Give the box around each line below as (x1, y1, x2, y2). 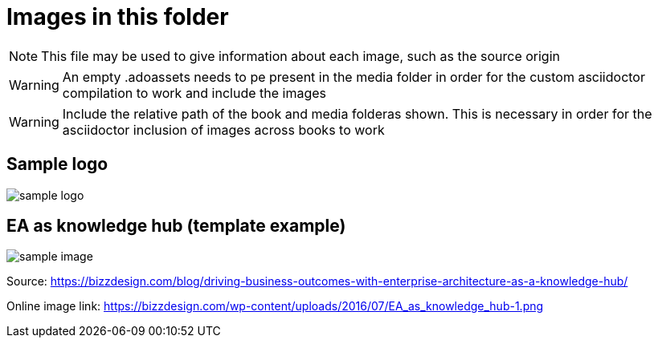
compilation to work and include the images (62, 84, 327, 101)
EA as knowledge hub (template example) (6, 216, 346, 237)
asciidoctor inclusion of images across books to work (62, 121, 385, 138)
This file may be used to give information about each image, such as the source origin (41, 47, 560, 64)
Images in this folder (6, 3, 229, 30)
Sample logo (6, 154, 108, 175)
